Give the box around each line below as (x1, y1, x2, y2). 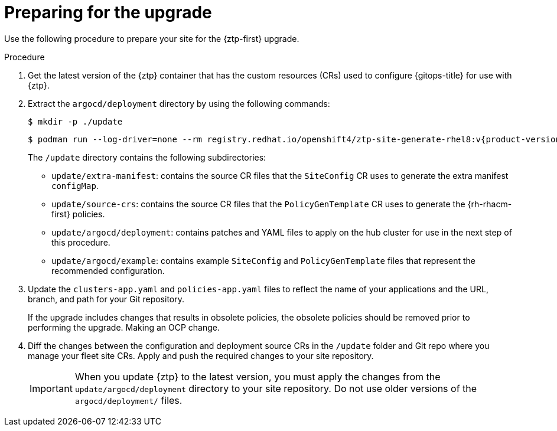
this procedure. (51, 237, 110, 247)
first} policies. (51, 208, 105, 219)
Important (30, 382, 73, 394)
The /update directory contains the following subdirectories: (28, 152, 266, 162)
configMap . (51, 180, 99, 191)
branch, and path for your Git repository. (28, 293, 184, 304)
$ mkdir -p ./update (28, 116, 123, 126)
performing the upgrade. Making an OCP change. (28, 322, 220, 332)
